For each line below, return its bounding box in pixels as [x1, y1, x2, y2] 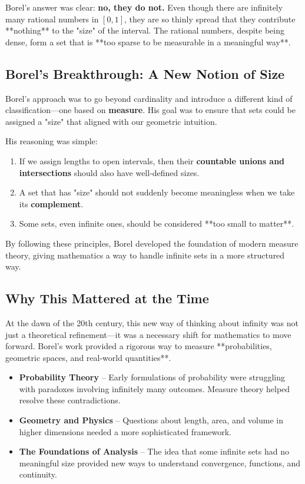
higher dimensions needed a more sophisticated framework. [19, 425, 231, 437]
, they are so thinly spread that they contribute [124, 12, 296, 25]
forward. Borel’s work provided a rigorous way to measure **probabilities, [5, 340, 272, 352]
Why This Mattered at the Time [5, 289, 209, 307]
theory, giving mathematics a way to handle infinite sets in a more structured [5, 248, 285, 261]
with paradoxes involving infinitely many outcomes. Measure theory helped [19, 382, 290, 395]
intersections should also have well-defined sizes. [19, 166, 200, 178]
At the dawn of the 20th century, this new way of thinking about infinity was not [5, 316, 299, 329]
